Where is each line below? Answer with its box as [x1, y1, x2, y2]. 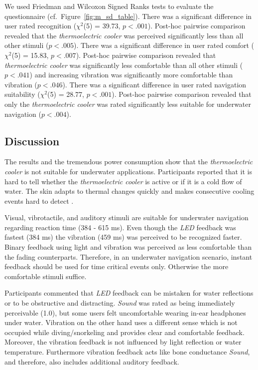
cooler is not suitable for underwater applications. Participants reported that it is [4, 166, 252, 176]
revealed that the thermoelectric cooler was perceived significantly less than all [4, 30, 244, 40]
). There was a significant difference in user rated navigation [62, 79, 247, 89]
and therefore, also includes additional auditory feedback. [4, 356, 179, 367]
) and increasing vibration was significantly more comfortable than [29, 69, 233, 80]
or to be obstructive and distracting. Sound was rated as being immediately [4, 298, 235, 308]
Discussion [4, 133, 60, 148]
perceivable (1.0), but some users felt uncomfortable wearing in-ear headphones [4, 307, 246, 318]
